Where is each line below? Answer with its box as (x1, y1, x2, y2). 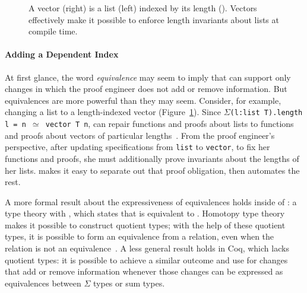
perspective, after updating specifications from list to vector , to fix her (5, 141, 270, 153)
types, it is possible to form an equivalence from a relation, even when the (5, 230, 274, 243)
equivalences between (5, 276, 81, 289)
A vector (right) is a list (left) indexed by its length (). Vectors (29, 2, 257, 14)
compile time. (29, 25, 78, 37)
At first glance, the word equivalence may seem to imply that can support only (5, 71, 291, 83)
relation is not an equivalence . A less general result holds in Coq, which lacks (5, 242, 289, 254)
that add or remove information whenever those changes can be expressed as (5, 265, 283, 278)
